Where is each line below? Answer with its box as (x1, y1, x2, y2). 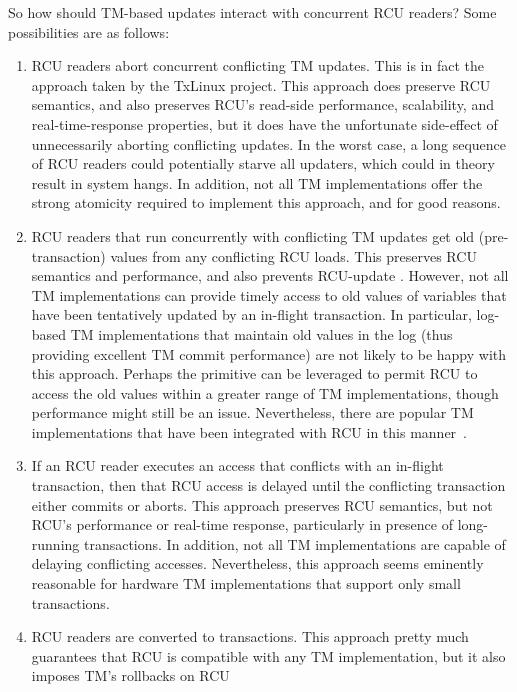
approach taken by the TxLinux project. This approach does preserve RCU (31, 74, 491, 95)
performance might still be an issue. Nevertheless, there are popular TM (31, 402, 474, 423)
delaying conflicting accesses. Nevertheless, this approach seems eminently (31, 553, 484, 574)
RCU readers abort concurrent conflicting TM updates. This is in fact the (31, 55, 484, 76)
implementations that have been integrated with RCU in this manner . (31, 421, 468, 442)
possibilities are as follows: (8, 21, 170, 42)
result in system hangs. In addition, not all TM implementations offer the (31, 172, 483, 193)
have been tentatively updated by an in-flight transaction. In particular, (31, 304, 472, 325)
